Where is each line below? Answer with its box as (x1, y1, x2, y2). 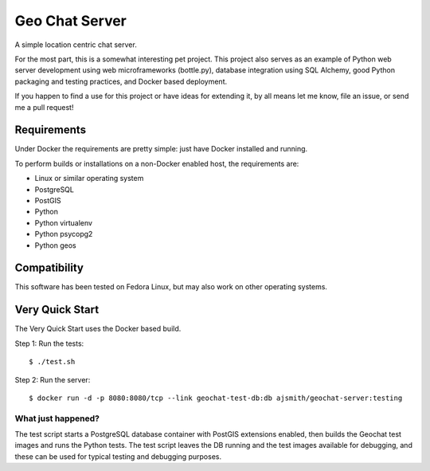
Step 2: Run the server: (14, 375, 91, 384)
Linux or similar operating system (34, 174, 144, 183)
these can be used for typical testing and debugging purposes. (14, 451, 222, 461)
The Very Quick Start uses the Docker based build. (14, 324, 182, 334)
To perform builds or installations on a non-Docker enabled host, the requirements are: (14, 159, 299, 168)
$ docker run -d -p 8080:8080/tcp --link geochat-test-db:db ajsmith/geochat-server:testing (29, 393, 403, 402)
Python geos (34, 240, 77, 250)
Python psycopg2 (34, 230, 93, 239)
